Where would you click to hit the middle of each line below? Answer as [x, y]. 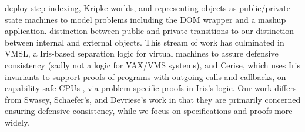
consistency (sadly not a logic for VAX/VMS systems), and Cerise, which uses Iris [152, 65]
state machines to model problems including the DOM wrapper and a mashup [145, 19]
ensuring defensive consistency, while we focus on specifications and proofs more [149, 111]
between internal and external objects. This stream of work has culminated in [145, 42]
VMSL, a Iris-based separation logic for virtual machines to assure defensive [142, 53]
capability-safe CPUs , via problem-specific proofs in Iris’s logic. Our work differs [151, 88]
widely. [17, 122]
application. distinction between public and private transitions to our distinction [150, 31]
